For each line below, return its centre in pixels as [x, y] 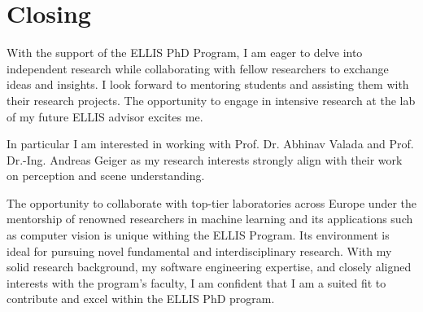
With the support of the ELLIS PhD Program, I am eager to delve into [185, 53]
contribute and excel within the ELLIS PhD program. [141, 299]
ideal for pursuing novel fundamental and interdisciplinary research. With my [199, 250]
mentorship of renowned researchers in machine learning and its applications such [210, 219]
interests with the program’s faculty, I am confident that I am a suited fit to [196, 282]
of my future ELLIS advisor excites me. [105, 116]
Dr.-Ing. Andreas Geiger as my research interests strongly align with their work [205, 159]
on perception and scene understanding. [106, 176]
